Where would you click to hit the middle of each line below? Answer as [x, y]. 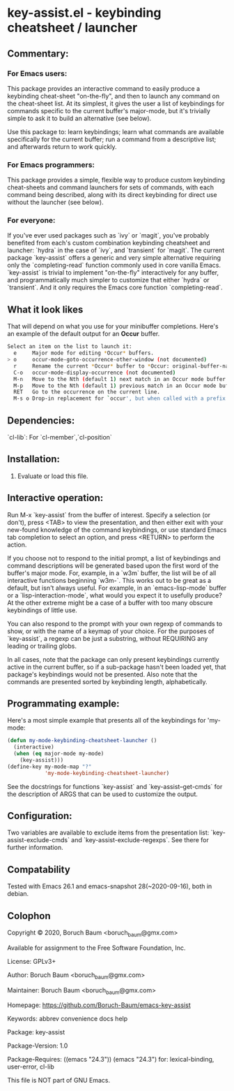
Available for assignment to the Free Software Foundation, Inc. [96, 948]
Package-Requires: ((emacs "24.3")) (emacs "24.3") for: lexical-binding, [111, 1060]
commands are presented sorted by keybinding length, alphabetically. [107, 681]
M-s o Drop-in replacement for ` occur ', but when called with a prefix [120, 399]
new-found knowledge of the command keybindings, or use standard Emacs [117, 530]
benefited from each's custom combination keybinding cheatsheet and [109, 243]
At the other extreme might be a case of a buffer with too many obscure [110, 602]
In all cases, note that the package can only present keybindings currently [113, 659]
